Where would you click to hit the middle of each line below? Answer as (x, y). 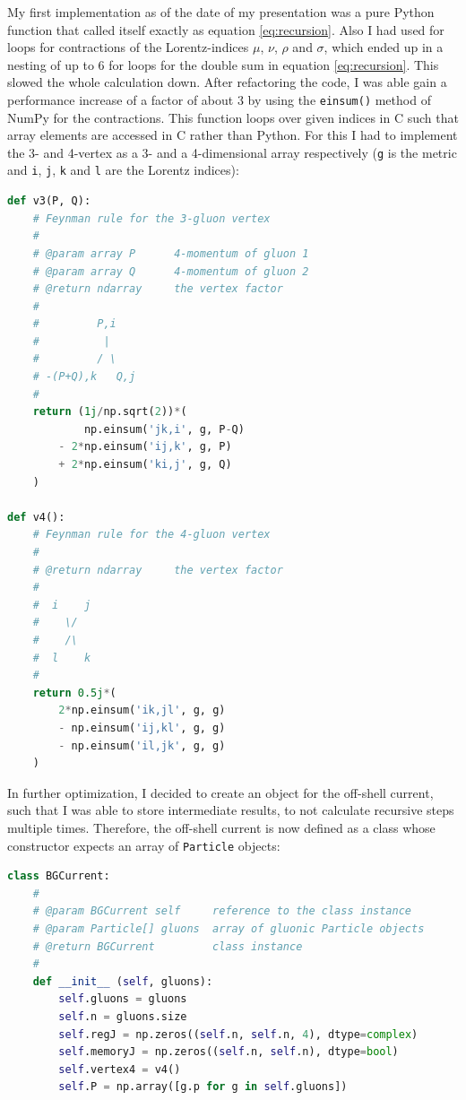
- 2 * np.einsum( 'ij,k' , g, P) (145, 447)
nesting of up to (51, 64)
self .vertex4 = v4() (120, 1069)
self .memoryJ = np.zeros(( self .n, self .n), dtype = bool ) (229, 1052)
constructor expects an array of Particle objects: (144, 845)
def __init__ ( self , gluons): (123, 981)
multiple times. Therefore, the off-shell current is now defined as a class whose (221, 827)
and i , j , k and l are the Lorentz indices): (123, 170)
